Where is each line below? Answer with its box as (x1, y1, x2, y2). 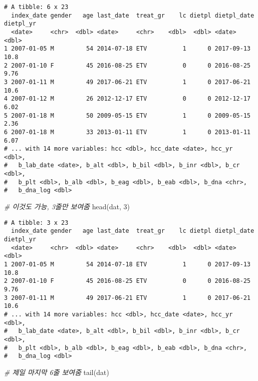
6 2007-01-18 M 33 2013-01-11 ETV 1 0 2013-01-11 (4, 128, 251, 136)
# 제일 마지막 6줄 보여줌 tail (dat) (4, 366, 109, 377)
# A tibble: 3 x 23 (4, 219, 68, 226)
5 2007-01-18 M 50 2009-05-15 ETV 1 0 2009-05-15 (4, 112, 251, 119)
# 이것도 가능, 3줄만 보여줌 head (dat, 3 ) (4, 201, 130, 212)
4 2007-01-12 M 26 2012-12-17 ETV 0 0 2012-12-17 (4, 95, 251, 103)
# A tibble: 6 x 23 (4, 4, 68, 11)
